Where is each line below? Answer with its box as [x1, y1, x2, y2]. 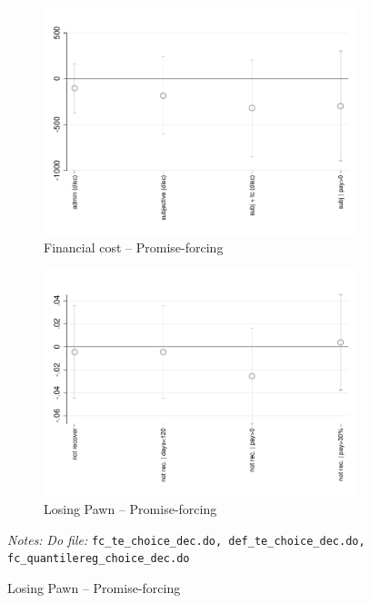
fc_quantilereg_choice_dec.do [7, 552, 190, 566]
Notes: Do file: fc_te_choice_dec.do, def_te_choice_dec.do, [7, 529, 365, 549]
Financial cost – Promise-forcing [44, 237, 224, 256]
